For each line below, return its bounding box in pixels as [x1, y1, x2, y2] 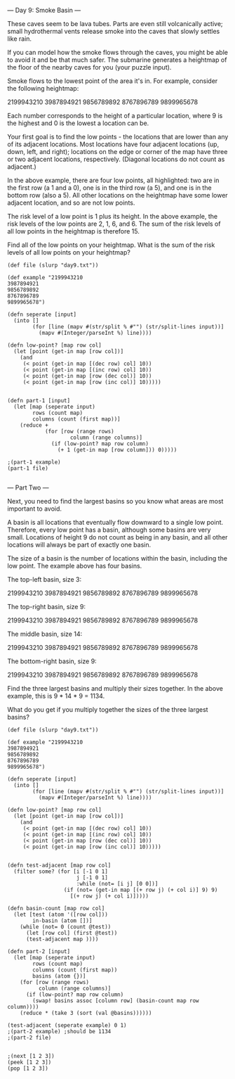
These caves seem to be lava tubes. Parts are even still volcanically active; [7, 20, 223, 27]
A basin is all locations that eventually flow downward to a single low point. [7, 518, 224, 526]
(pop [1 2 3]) [7, 1065, 49, 1072]
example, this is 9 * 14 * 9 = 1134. [7, 692, 105, 700]
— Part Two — [7, 483, 49, 492]
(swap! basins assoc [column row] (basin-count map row [32, 997, 199, 1004]
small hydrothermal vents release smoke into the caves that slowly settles [7, 27, 220, 35]
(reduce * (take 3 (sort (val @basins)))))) [20, 1009, 152, 1016]
